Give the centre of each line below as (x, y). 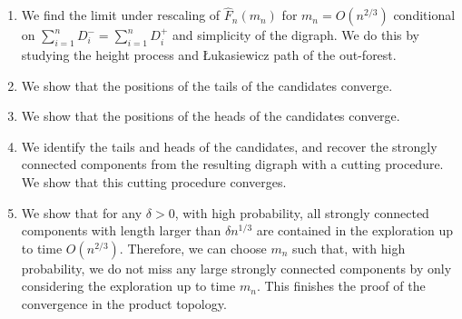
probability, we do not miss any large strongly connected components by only (236, 268)
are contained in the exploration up (355, 230)
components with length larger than (121, 230)
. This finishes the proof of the (341, 286)
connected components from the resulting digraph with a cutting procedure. (232, 164)
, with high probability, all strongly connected (302, 212)
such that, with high (349, 248)
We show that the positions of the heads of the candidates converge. (211, 116)
